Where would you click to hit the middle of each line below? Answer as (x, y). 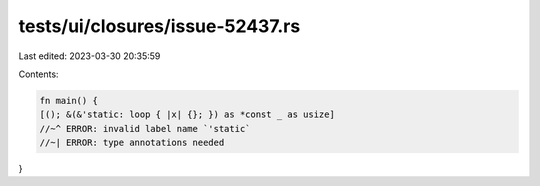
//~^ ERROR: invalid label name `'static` (145, 128)
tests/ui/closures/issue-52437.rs (159, 26)
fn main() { (69, 100)
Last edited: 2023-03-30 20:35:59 (89, 56)
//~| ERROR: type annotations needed (132, 143)
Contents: (38, 74)
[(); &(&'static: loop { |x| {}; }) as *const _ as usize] (187, 114)
